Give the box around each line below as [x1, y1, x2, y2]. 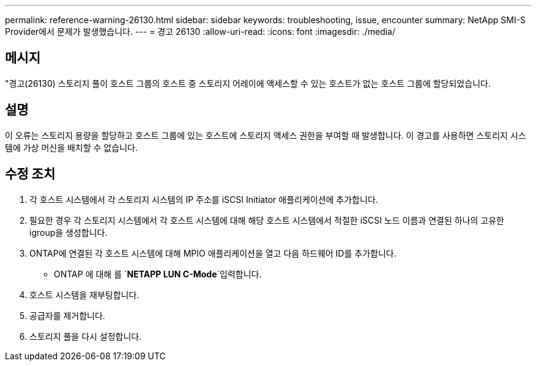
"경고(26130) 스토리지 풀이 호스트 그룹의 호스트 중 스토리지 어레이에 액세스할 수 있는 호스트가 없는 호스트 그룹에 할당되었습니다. [5, 78, 491, 89]
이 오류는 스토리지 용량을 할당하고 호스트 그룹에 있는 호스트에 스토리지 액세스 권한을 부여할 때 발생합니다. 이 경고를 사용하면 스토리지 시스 [5, 130, 526, 141]
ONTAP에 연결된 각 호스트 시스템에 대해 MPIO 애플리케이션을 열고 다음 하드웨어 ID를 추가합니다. [29, 247, 396, 258]
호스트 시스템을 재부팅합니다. [29, 289, 140, 300]
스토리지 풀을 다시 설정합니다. [29, 331, 142, 342]
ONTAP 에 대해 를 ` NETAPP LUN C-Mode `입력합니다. [54, 268, 262, 279]
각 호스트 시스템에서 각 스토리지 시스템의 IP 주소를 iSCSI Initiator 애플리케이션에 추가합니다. [29, 194, 378, 205]
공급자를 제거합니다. [29, 310, 105, 321]
